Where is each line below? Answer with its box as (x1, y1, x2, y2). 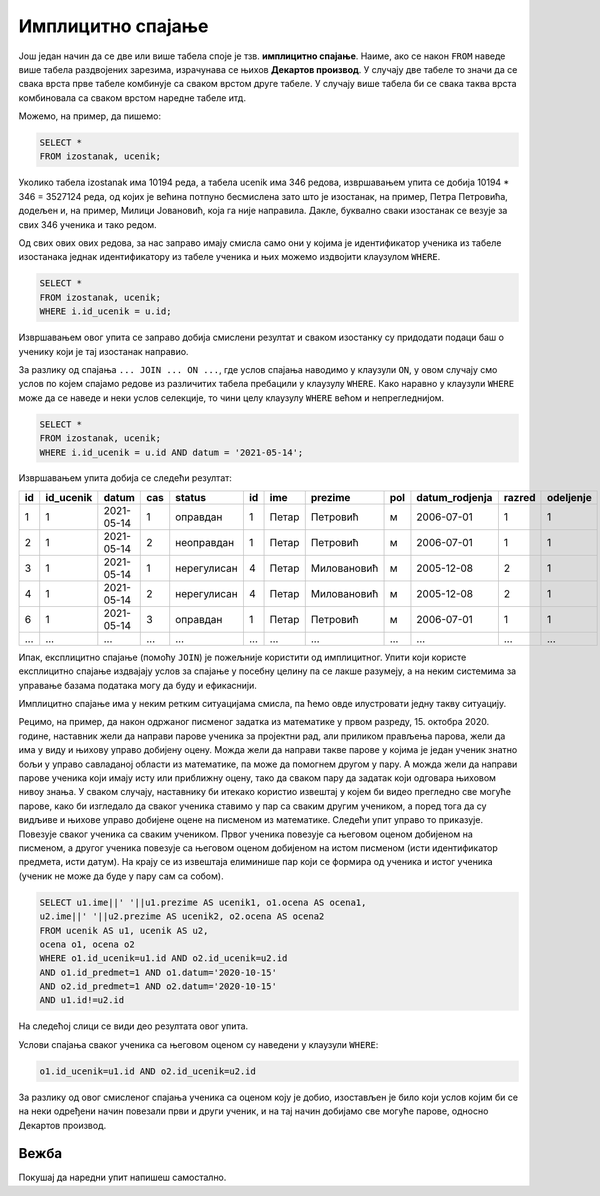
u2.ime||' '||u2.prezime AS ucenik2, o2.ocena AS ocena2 (39, 911, 325, 922)
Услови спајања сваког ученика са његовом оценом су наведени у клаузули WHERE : (18, 1038, 379, 1050)
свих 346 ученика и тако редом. (18, 218, 157, 230)
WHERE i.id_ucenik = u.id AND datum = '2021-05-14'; (39, 446, 304, 458)
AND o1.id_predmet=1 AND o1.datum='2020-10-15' (39, 966, 277, 978)
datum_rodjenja (416, 490, 493, 504)
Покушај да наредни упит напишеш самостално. (18, 1171, 227, 1184)
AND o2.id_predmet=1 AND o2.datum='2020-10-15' (39, 981, 277, 992)
